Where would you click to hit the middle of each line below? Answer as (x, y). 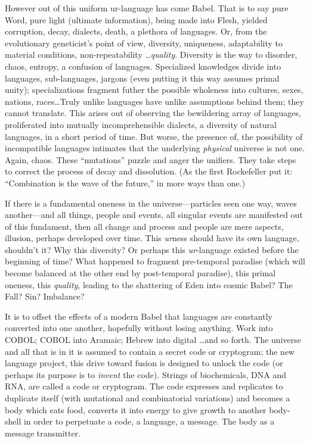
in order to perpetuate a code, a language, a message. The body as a (149, 421)
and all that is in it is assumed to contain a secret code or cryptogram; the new (150, 351)
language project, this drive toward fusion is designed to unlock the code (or (144, 363)
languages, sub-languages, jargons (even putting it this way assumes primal (142, 78)
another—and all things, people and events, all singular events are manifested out (154, 215)
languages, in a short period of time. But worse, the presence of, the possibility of (154, 136)
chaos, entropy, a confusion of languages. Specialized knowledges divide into (143, 66)
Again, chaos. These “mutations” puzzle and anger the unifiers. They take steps (151, 159)
